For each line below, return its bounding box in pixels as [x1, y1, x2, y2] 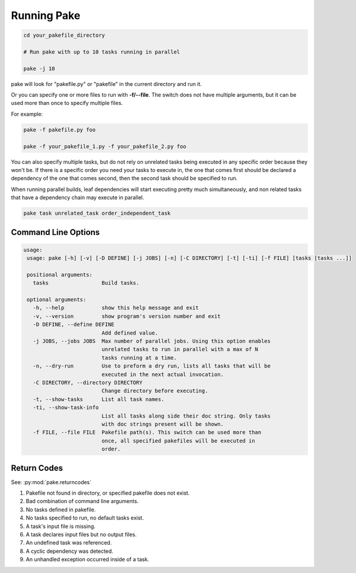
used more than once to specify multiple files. [11, 100, 123, 107]
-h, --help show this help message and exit [33, 304, 199, 311]
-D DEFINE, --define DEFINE [33, 321, 115, 328]
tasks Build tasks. [33, 279, 139, 286]
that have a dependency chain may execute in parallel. [11, 194, 145, 201]
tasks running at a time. [101, 354, 177, 361]
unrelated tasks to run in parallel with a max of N [101, 346, 258, 353]
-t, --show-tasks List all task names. [33, 396, 164, 403]
